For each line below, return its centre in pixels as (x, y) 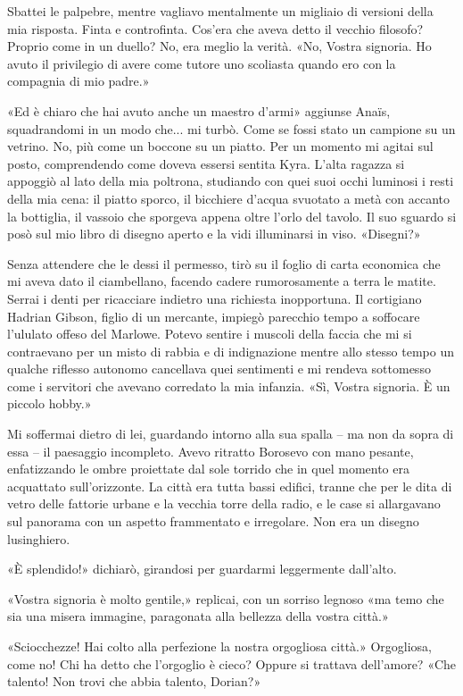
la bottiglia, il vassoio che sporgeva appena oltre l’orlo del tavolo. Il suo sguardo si (232, 216)
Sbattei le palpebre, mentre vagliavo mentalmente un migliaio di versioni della (220, 11)
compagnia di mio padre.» (79, 81)
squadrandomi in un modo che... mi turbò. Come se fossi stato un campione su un (231, 128)
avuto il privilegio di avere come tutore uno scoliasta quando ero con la (202, 63)
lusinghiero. (39, 538)
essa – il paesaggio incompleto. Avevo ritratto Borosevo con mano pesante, (211, 451)
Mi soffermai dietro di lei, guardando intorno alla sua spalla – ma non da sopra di (231, 434)
